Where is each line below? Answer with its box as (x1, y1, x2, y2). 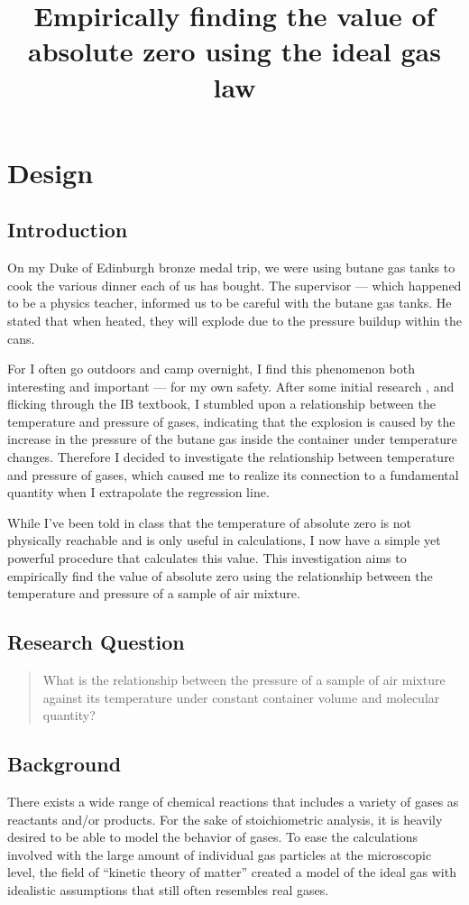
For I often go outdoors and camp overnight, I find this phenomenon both (7, 359, 416, 378)
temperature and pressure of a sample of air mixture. (7, 584, 300, 603)
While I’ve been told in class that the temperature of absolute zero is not (7, 513, 412, 531)
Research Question (7, 628, 185, 656)
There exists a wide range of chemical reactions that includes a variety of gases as (7, 792, 459, 811)
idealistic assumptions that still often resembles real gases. (7, 880, 329, 899)
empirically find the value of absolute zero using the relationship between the (7, 566, 433, 585)
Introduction (7, 216, 128, 244)
